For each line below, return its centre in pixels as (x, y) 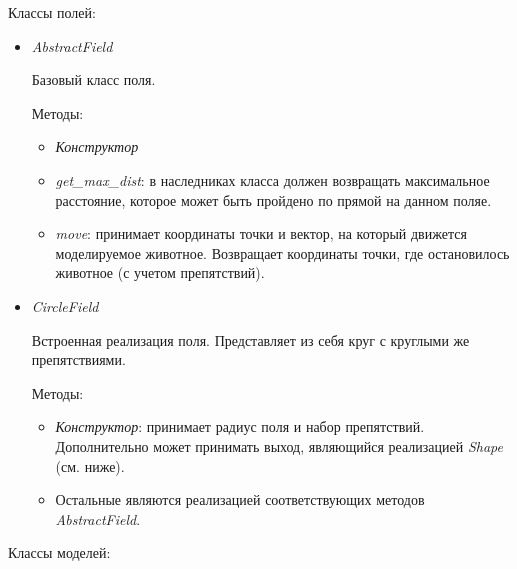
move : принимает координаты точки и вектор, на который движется (261, 233)
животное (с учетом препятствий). (160, 272)
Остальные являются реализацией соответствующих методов (240, 499)
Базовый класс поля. (93, 79)
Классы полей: (52, 12)
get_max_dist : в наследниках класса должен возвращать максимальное (272, 179)
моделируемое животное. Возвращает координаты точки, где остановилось (282, 252)
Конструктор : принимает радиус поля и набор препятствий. (240, 426)
